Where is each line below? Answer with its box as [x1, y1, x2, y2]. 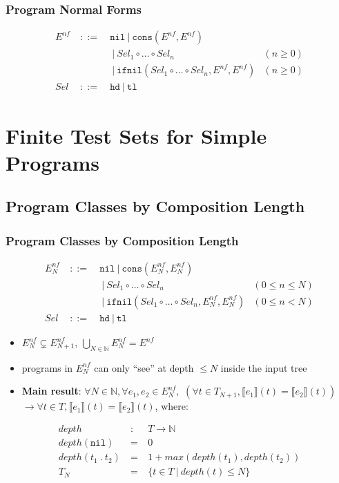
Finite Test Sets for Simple [6, 121, 267, 149]
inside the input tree [220, 360, 307, 375]
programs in [21, 360, 73, 375]
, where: [155, 399, 188, 413]
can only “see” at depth [94, 360, 194, 375]
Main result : [21, 383, 81, 398]
